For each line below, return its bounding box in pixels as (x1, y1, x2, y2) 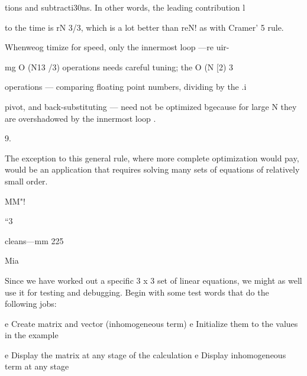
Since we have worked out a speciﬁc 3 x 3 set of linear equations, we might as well (5, 274, 302, 286)
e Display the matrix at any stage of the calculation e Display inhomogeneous (5, 348, 286, 361)
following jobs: (5, 297, 57, 310)
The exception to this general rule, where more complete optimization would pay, (5, 151, 299, 164)
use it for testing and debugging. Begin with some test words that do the (5, 286, 269, 298)
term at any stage (5, 360, 69, 372)
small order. (5, 174, 48, 187)
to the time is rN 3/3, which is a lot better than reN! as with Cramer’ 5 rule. (5, 21, 284, 33)
